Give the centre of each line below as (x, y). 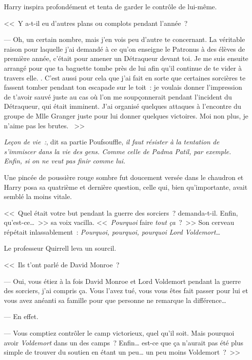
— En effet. (21, 316)
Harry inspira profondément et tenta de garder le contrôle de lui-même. (110, 6)
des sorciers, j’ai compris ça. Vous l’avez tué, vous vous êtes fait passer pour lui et (126, 290)
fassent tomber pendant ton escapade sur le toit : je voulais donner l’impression (123, 87)
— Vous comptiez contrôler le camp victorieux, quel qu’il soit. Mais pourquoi (119, 333)
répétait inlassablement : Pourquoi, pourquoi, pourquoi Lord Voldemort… (112, 231)
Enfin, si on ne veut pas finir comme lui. (65, 161)
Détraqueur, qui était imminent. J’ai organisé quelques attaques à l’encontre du (123, 106)
